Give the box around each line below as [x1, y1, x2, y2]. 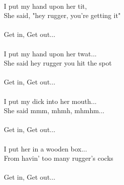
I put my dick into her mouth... [4, 96, 97, 106]
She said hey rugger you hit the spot [4, 58, 112, 68]
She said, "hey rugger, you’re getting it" [4, 10, 121, 20]
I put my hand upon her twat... [4, 48, 97, 58]
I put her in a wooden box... [4, 143, 87, 153]
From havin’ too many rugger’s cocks [4, 153, 113, 163]
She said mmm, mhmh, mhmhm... [4, 105, 105, 116]
